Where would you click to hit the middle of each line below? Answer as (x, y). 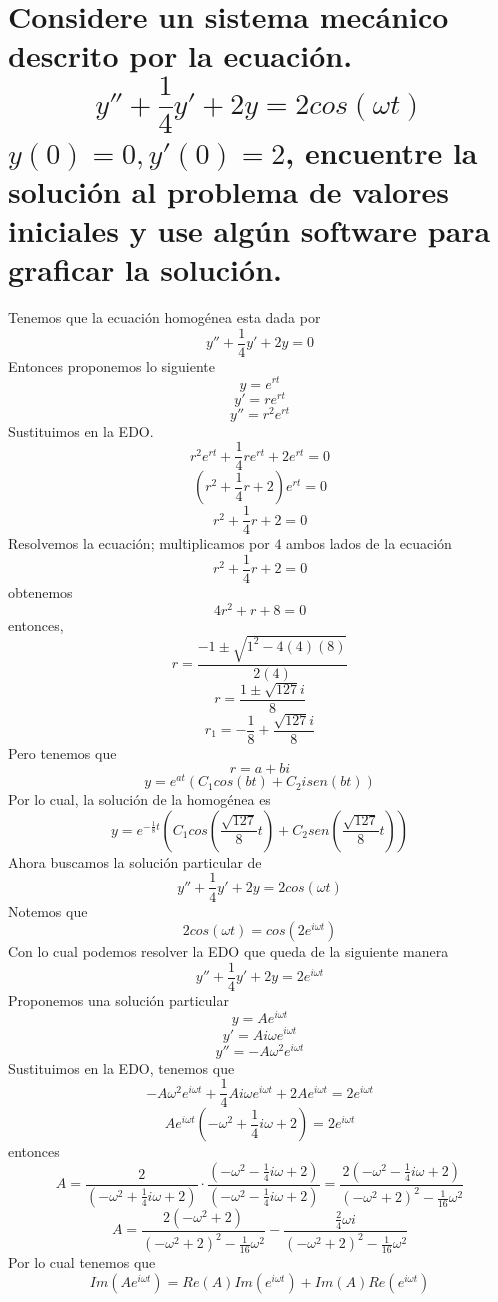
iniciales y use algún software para (249, 230)
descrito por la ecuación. (180, 55)
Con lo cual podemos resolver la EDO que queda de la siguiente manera (228, 951)
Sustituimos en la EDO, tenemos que (121, 1067)
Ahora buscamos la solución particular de (135, 861)
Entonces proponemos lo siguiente (111, 365)
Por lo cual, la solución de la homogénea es (139, 799)
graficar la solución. (145, 269)
